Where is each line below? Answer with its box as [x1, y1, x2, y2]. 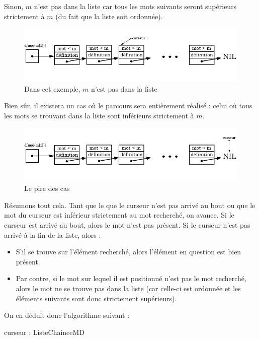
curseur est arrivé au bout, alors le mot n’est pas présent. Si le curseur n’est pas [4, 219, 250, 230]
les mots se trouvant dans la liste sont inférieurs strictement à [4, 110, 194, 120]
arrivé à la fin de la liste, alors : [4, 229, 101, 240]
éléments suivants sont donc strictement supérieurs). [16, 293, 177, 303]
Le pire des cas [24, 183, 70, 193]
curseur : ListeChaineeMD [4, 326, 85, 337]
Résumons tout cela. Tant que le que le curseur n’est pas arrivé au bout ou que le [4, 199, 255, 210]
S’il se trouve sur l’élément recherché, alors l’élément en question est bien [16, 246, 241, 257]
